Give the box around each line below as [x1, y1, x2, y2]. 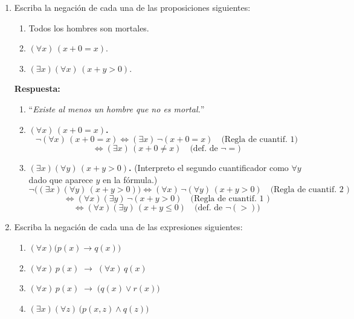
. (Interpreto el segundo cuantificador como [129, 161, 289, 174]
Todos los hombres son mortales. [28, 21, 149, 34]
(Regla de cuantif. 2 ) [270, 185, 350, 195]
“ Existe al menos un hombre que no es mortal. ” [28, 102, 205, 115]
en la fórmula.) [103, 173, 158, 185]
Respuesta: [14, 82, 60, 95]
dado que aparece [28, 173, 93, 185]
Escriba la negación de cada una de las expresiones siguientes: [14, 221, 243, 233]
